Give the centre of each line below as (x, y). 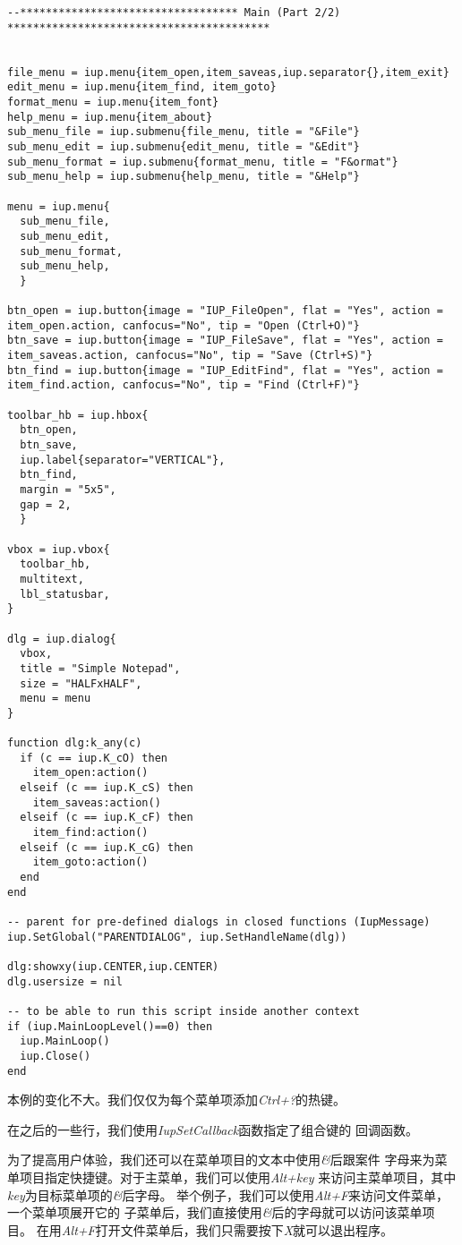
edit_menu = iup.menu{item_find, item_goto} (142, 87)
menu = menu (56, 699)
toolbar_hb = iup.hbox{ (78, 415)
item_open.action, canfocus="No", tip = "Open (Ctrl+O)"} (184, 325)
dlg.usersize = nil (65, 981)
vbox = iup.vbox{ (59, 549)
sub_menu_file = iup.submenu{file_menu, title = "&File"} (184, 132)
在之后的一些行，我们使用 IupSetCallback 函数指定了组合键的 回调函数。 (213, 1129)
